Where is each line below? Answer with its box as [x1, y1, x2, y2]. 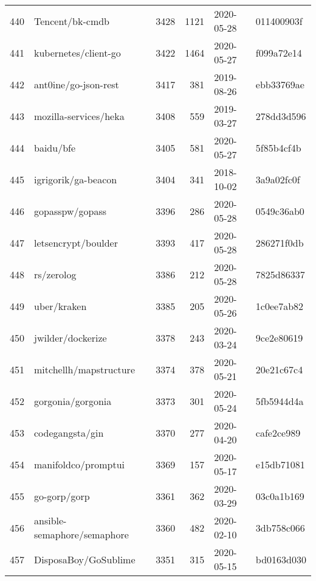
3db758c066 [255, 520, 305, 535]
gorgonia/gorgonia [34, 393, 112, 408]
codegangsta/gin [34, 425, 104, 440]
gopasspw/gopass [34, 203, 107, 218]
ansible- [34, 513, 67, 527]
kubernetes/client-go [34, 45, 121, 60]
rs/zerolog [34, 267, 77, 281]
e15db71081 [255, 457, 305, 471]
